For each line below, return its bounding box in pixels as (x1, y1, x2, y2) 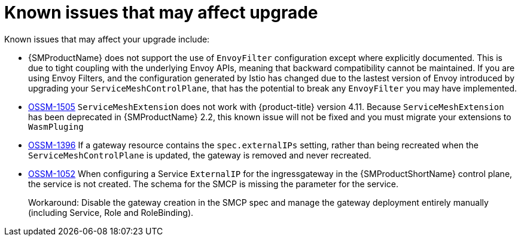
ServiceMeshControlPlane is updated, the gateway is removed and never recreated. (28, 150, 371, 160)
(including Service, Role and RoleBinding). (28, 207, 194, 218)
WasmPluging (28, 121, 84, 132)
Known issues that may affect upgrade (4, 2, 318, 23)
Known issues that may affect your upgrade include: (4, 33, 210, 44)
